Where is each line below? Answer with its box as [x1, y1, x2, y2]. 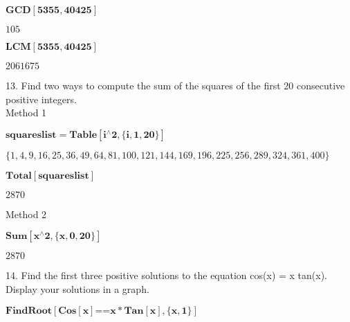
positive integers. [6, 91, 77, 106]
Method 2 [6, 206, 47, 221]
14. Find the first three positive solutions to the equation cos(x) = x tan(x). [6, 268, 328, 283]
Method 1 [6, 105, 47, 120]
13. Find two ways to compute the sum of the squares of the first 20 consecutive [6, 78, 345, 92]
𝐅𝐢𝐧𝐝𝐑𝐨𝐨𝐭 [6, 305, 52, 316]
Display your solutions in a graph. [6, 281, 149, 296]
